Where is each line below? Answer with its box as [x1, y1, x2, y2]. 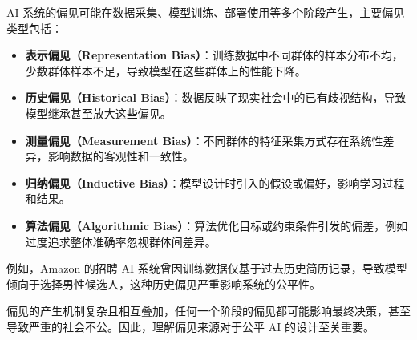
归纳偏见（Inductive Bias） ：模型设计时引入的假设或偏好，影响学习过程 [25, 174, 405, 191]
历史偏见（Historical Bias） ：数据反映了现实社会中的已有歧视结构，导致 [25, 89, 407, 106]
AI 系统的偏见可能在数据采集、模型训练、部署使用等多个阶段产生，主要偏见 [6, 4, 405, 20]
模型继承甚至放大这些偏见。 [25, 104, 172, 121]
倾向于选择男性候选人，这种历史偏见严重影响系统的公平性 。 [6, 275, 321, 292]
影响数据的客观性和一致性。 [47, 148, 194, 164]
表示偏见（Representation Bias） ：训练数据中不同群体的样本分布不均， [25, 47, 403, 63]
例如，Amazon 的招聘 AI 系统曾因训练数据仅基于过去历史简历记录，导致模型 [6, 260, 407, 277]
